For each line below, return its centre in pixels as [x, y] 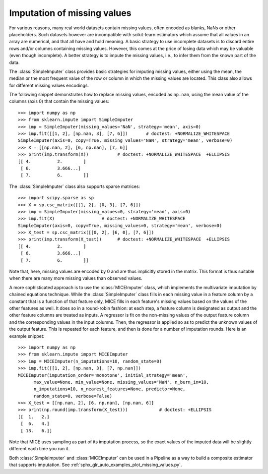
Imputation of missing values [70, 13]
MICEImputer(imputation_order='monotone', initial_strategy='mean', [103, 375]
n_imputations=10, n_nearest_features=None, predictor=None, [109, 389]
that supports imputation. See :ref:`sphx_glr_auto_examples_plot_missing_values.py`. [96, 465]
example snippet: [27, 336]
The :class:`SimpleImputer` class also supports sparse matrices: [75, 186]
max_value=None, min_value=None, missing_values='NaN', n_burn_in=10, [121, 382]
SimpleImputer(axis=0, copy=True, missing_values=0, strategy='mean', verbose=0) [120, 225]
